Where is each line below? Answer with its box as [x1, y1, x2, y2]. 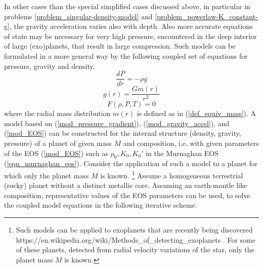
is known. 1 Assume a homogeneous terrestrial [100, 169, 243, 180]
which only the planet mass [4, 170, 89, 180]
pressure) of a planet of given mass [4, 138, 112, 148]
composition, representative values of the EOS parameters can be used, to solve [4, 189, 250, 200]
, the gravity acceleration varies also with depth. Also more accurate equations [9, 21, 253, 31]
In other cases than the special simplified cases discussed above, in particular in [4, 1, 250, 11]
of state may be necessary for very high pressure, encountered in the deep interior [4, 30, 257, 41]
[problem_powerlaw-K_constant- [155, 11, 258, 21]
